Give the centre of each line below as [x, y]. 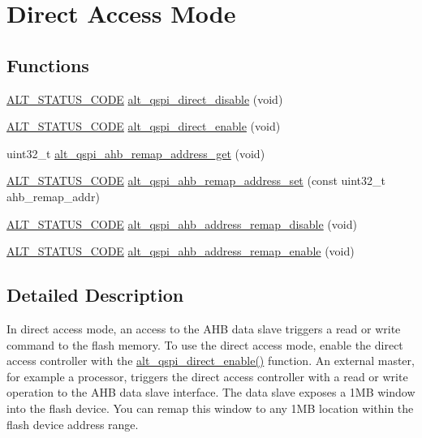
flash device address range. [73, 424]
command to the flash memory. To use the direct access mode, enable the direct [205, 344]
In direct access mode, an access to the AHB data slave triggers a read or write [204, 328]
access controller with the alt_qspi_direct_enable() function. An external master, [211, 361]
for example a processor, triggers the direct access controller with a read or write [207, 376]
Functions [48, 64]
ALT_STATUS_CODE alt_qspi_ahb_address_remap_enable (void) [181, 251]
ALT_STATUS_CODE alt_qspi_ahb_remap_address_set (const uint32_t [196, 180]
